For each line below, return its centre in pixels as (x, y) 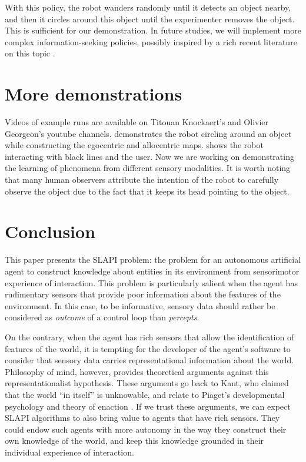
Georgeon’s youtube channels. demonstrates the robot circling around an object (148, 133)
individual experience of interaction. (69, 452)
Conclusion (50, 231)
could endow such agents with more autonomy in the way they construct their (146, 429)
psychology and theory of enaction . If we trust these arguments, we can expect (148, 406)
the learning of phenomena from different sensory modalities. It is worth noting (148, 168)
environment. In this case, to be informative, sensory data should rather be (140, 305)
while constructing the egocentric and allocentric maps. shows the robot (134, 145)
